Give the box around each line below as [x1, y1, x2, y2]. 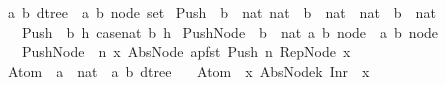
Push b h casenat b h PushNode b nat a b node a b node [21, 21, 439, 42]
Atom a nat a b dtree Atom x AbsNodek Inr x [7, 60, 370, 81]
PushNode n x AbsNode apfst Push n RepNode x [21, 41, 351, 62]
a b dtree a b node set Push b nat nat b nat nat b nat [7, 2, 436, 22]
